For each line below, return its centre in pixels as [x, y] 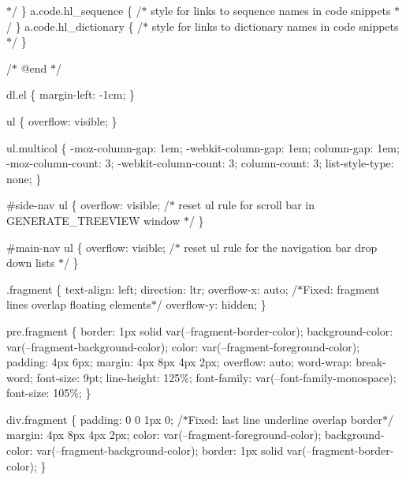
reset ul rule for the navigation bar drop [281, 247]
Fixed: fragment [341, 289]
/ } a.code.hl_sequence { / [77, 10]
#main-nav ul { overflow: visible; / [91, 247]
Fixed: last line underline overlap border [285, 419]
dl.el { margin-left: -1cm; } [71, 94]
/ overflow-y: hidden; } [211, 304]
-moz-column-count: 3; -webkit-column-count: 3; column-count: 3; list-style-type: [200, 163]
